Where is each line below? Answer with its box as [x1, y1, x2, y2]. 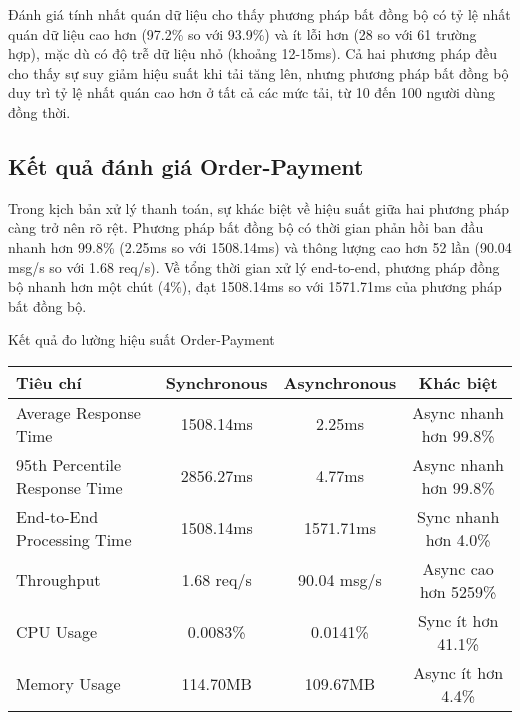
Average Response [16, 400, 141, 424]
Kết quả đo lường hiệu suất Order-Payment [8, 329, 275, 350]
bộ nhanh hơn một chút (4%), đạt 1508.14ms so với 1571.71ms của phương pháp [8, 276, 502, 297]
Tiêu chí [16, 370, 82, 394]
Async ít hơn [413, 660, 504, 684]
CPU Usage [16, 620, 98, 644]
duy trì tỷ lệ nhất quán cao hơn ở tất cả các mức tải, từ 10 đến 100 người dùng [8, 82, 495, 103]
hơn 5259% [419, 579, 497, 603]
